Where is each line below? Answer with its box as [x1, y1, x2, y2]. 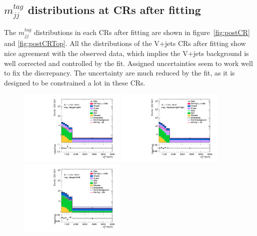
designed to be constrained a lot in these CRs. [4, 77, 145, 87]
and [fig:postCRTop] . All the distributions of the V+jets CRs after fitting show [4, 38, 246, 48]
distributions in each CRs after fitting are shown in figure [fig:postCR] [33, 26, 250, 37]
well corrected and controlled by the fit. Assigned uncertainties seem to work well [4, 57, 253, 68]
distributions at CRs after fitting [27, 2, 201, 17]
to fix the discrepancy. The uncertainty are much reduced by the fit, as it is [4, 67, 235, 78]
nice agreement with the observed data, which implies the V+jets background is [4, 47, 249, 58]
